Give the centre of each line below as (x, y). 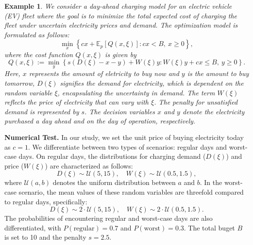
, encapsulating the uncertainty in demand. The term (136, 92)
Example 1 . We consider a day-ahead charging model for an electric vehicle (118, 6)
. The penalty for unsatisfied (196, 102)
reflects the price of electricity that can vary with (77, 102)
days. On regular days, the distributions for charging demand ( (112, 156)
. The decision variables (120, 111)
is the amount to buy (218, 73)
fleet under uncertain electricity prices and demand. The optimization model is (121, 25)
